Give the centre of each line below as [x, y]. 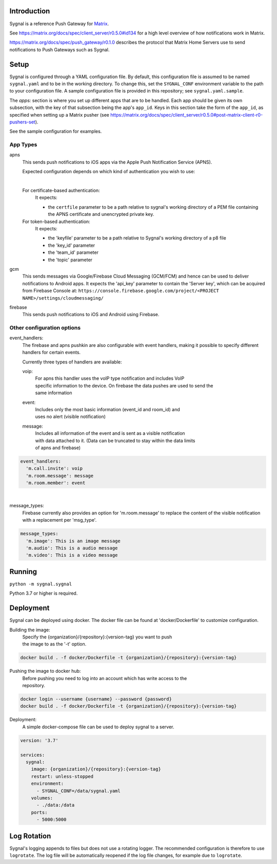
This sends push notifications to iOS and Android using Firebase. [91, 315]
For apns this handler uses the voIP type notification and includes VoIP [110, 378]
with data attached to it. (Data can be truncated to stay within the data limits [115, 440]
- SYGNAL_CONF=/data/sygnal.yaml [78, 791]
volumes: [42, 798]
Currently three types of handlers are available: [72, 362]
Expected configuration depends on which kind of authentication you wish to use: [108, 172]
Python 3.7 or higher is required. [44, 593]
